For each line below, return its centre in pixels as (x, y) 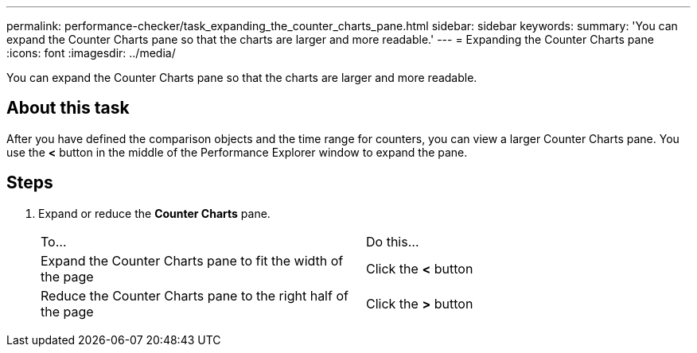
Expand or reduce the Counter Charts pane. (154, 213)
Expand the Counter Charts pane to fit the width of (192, 260)
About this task (68, 108)
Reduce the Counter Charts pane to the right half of (195, 295)
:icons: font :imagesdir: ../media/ (91, 53)
